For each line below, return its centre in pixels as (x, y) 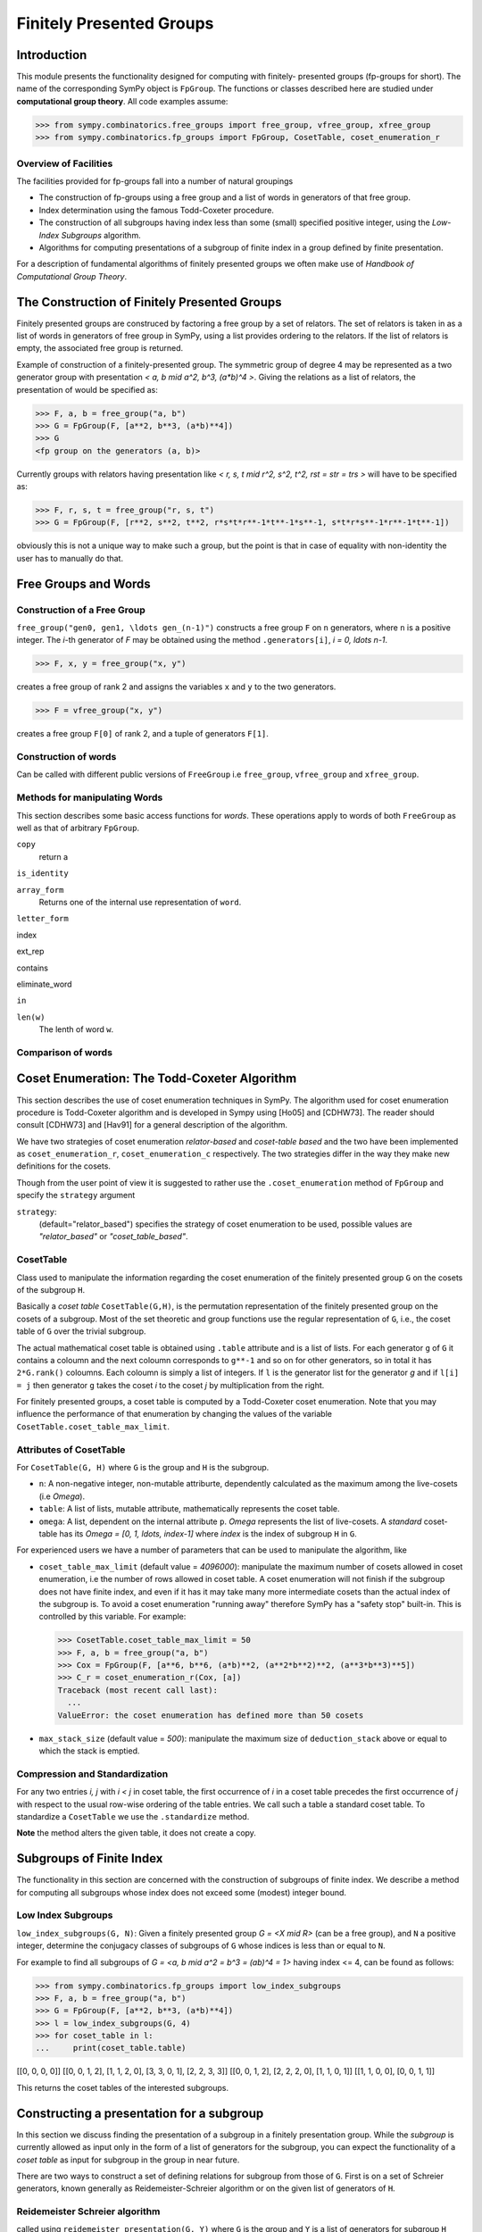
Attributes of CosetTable (71, 1449)
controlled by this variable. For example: (112, 1617)
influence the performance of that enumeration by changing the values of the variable (174, 1414)
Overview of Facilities (65, 163)
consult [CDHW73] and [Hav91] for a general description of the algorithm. (152, 1125)
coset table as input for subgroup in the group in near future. (128, 2160)
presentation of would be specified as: (87, 389)
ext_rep (30, 952)
